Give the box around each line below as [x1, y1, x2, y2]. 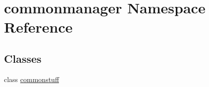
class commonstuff [4, 74, 59, 84]
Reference [4, 17, 73, 37]
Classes [4, 50, 42, 66]
